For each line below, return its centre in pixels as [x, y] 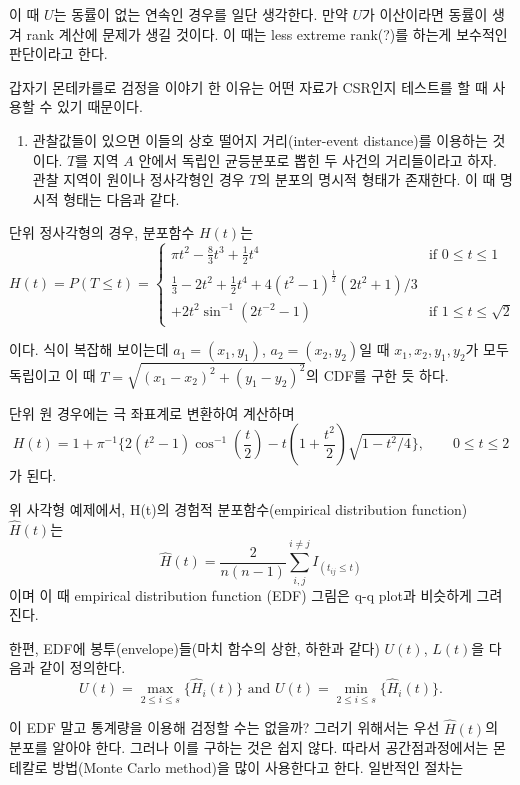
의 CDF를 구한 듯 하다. [377, 375]
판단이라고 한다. [58, 53]
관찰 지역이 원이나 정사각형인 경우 [138, 179]
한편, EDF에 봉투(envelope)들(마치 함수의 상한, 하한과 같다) [194, 647]
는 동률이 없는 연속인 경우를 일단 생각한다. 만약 [200, 14]
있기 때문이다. [99, 106]
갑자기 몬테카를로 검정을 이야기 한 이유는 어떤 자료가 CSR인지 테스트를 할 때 [248, 86]
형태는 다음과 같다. [121, 198]
